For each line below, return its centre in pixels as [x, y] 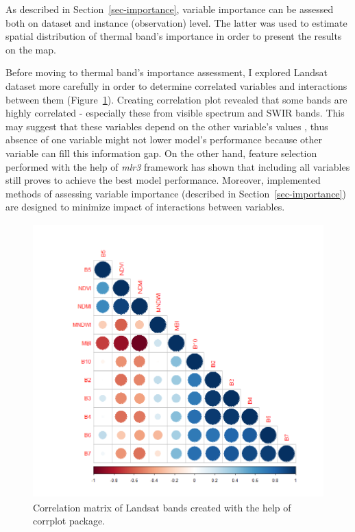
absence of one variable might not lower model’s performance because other [164, 140]
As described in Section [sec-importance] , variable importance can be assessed [170, 9]
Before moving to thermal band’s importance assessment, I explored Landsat [167, 72]
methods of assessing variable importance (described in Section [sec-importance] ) [176, 193]
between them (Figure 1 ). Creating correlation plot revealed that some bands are [176, 99]
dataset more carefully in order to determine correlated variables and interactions [176, 85]
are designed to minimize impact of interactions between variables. [145, 207]
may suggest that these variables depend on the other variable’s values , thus [167, 126]
